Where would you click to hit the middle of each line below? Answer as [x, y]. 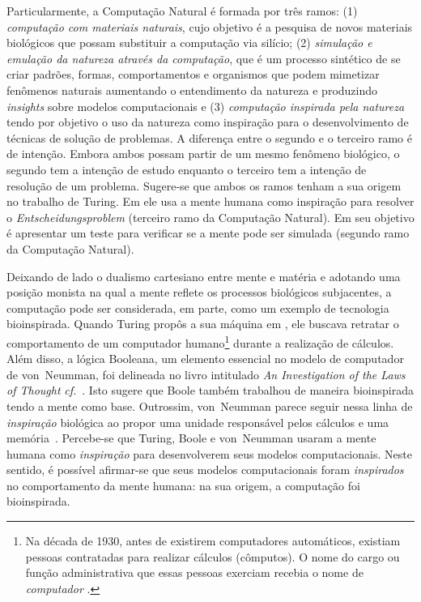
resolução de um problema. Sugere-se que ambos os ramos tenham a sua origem [204, 185]
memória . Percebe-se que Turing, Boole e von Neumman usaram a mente [191, 438]
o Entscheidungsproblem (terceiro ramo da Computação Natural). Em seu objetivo [210, 217]
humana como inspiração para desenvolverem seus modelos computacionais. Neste [209, 453]
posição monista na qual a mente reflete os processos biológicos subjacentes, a [199, 292]
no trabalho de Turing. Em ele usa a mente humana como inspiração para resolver [210, 201]
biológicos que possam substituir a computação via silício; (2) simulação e [189, 43]
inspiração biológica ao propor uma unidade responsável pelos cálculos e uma [198, 422]
